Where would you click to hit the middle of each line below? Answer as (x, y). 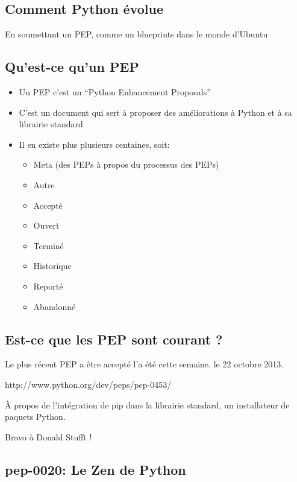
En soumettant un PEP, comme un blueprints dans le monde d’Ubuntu (136, 34)
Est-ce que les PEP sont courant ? (114, 339)
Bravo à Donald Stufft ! (48, 436)
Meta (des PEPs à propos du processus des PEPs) (126, 164)
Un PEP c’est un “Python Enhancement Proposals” (115, 92)
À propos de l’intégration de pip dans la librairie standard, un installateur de (147, 404)
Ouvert (46, 225)
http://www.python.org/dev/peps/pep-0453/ (88, 384)
